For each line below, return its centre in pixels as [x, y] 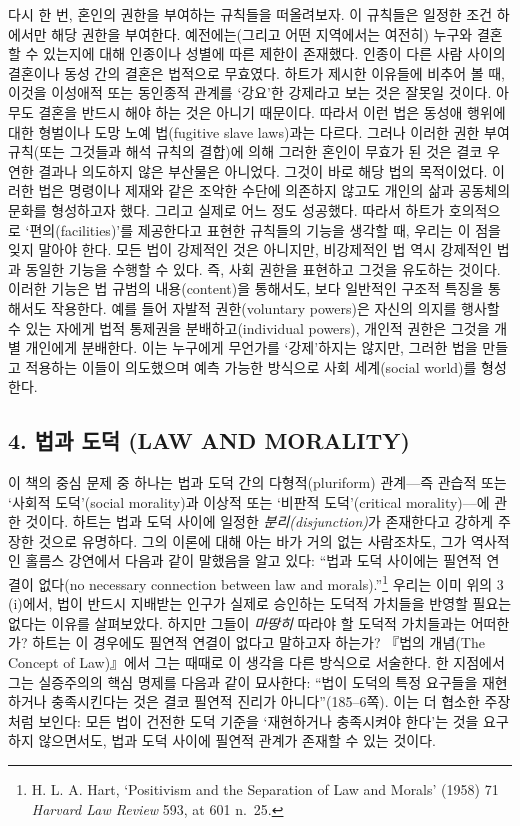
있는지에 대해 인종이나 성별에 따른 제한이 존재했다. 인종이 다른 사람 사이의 [274, 53]
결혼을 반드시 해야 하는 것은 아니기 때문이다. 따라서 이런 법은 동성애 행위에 [272, 111]
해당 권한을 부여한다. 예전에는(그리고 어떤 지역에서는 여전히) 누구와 [262, 33]
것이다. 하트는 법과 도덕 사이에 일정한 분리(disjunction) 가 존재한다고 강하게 [259, 521]
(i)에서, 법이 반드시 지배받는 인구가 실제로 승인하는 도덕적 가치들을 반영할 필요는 [260, 603]
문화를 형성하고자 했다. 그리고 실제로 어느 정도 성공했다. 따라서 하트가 [226, 209]
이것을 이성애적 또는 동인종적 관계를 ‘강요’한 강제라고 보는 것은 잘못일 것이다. [250, 92]
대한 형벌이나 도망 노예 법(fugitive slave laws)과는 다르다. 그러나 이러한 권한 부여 [259, 131]
